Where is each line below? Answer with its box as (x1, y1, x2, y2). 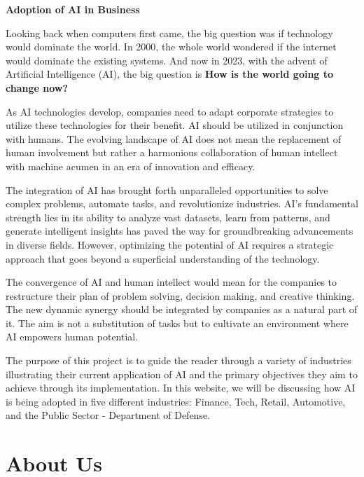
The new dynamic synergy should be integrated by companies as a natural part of (6, 302, 358, 317)
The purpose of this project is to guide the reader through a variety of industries (6, 353, 351, 368)
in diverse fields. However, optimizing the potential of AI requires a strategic (6, 237, 334, 251)
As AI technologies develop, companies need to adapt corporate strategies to (6, 104, 334, 118)
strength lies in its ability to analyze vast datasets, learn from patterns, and (6, 209, 330, 224)
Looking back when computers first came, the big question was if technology (6, 25, 333, 40)
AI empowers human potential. (6, 329, 139, 344)
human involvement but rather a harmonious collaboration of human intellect (6, 145, 338, 160)
